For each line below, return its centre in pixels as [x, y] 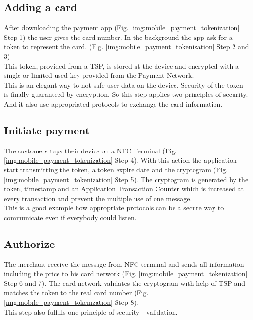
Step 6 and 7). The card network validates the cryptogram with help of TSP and [125, 283]
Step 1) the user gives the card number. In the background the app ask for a [118, 37]
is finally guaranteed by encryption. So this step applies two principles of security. [126, 94]
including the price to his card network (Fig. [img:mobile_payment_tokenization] [126, 273]
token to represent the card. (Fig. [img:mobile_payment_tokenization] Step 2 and [126, 47]
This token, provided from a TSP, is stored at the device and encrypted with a [122, 66]
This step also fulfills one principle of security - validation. [91, 311]
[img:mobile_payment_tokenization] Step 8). [71, 302]
